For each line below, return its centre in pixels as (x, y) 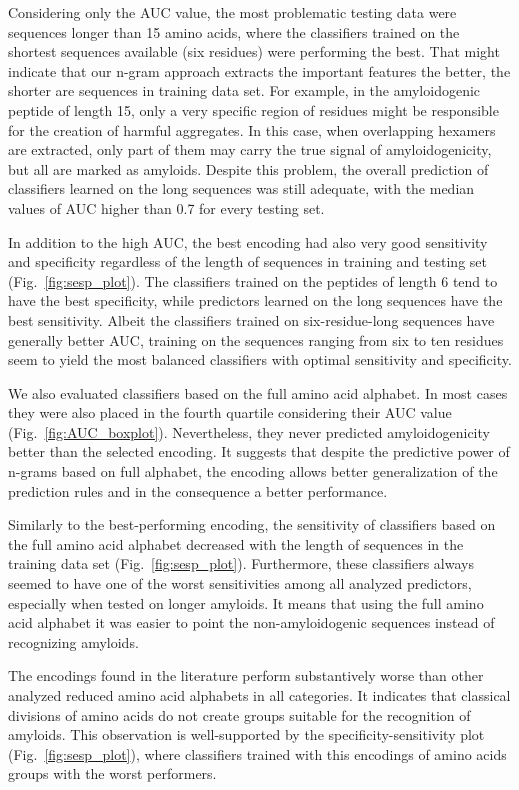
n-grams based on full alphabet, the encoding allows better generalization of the (253, 471)
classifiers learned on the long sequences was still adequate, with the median (241, 188)
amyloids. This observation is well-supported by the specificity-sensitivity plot (246, 734)
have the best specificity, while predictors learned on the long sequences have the (255, 300)
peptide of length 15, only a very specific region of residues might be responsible (253, 109)
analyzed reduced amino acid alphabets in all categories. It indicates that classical (259, 695)
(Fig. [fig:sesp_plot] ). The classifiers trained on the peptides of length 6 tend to (253, 280)
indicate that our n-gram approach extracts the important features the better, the (259, 70)
